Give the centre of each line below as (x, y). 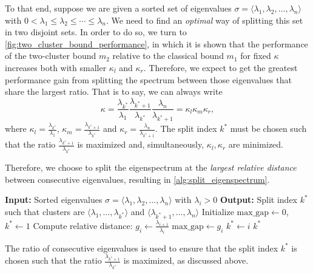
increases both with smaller (56, 67)
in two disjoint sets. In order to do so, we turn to (96, 32)
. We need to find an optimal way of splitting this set (204, 20)
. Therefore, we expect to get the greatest (220, 67)
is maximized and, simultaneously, (141, 144)
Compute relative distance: (83, 225)
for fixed (256, 56)
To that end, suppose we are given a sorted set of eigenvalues (118, 8)
